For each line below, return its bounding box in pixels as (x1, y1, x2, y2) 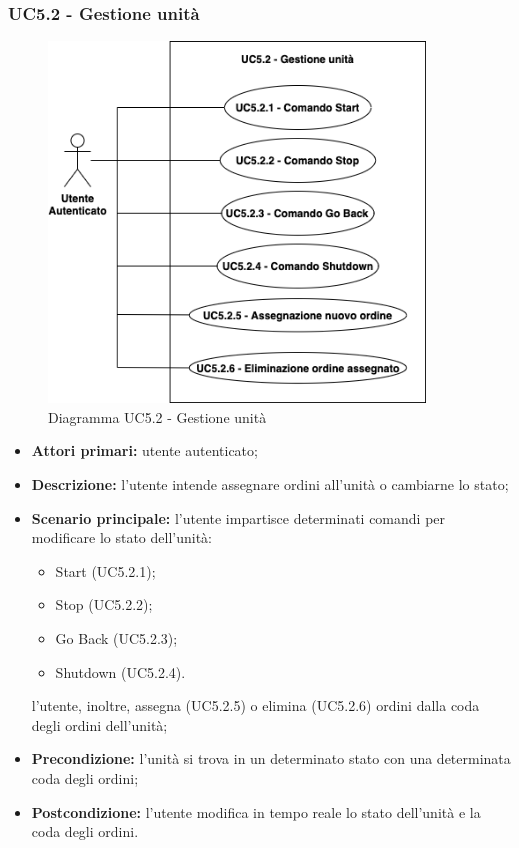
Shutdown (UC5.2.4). (55, 661, 186, 682)
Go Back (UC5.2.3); (55, 628, 178, 649)
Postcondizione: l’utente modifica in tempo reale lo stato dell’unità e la (31, 801, 481, 822)
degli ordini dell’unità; (31, 714, 168, 735)
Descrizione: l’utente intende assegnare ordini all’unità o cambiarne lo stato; (31, 474, 509, 495)
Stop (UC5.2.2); (55, 594, 153, 615)
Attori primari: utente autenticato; (31, 440, 258, 461)
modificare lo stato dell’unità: (31, 527, 212, 548)
